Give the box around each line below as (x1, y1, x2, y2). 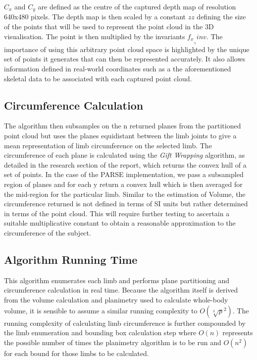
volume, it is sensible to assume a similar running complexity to (4, 305, 198, 315)
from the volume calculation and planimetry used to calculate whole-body (4, 294, 228, 304)
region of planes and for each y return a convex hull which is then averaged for (4, 179, 243, 189)
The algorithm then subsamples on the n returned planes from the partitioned (4, 120, 241, 131)
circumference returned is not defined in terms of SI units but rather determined (4, 198, 248, 209)
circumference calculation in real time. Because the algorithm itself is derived (4, 285, 238, 295)
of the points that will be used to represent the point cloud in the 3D (4, 21, 214, 32)
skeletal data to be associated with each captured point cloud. (4, 73, 192, 83)
